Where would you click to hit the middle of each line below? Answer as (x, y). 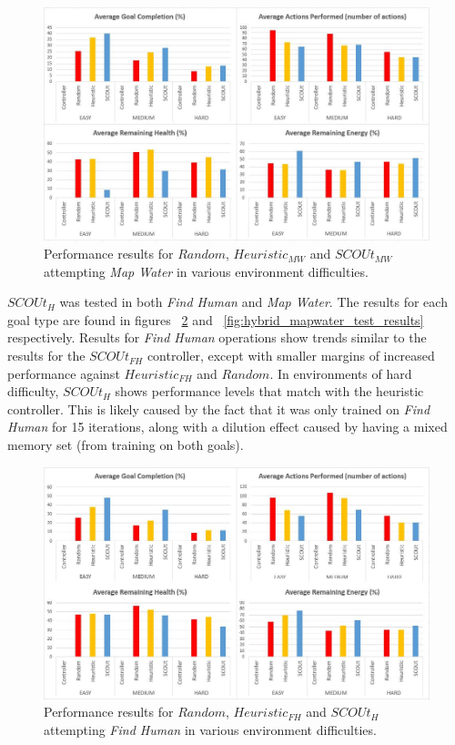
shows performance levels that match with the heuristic (269, 391)
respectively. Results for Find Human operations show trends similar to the (217, 337)
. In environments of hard (341, 373)
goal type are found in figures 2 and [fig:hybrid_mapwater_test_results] (216, 319)
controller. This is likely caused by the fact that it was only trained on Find (219, 408)
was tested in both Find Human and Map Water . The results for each (253, 302)
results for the (46, 356)
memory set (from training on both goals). (126, 445)
